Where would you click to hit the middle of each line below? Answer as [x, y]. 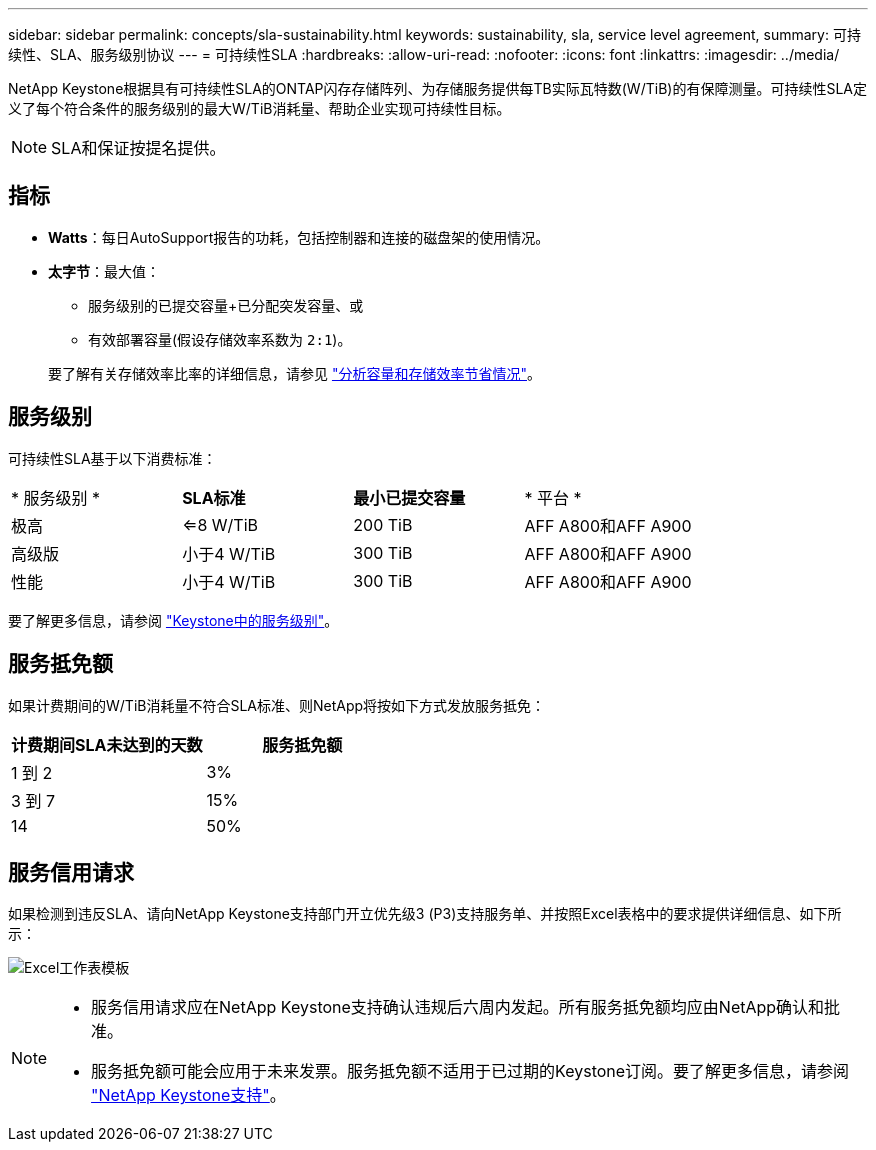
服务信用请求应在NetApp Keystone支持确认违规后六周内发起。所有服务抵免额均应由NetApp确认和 [458, 1007]
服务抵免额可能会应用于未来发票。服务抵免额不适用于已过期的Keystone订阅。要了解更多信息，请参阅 [470, 1071]
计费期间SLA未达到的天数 [107, 744]
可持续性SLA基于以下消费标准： [112, 458]
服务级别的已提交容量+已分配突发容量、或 [226, 305]
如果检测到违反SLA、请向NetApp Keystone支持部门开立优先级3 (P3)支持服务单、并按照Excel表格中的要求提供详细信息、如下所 [425, 914]
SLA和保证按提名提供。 [138, 148]
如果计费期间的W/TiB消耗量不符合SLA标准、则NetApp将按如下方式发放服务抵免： [277, 705]
